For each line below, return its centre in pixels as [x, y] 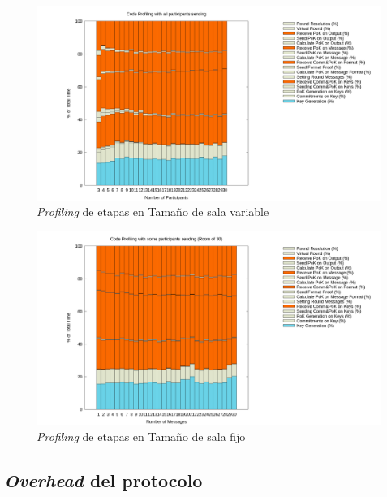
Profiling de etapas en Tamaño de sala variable [153, 212]
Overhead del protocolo [103, 480]
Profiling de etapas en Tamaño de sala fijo [141, 436]
